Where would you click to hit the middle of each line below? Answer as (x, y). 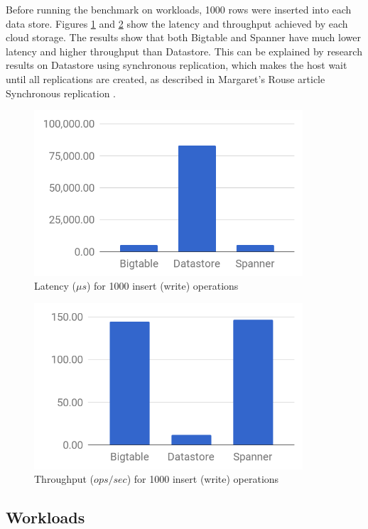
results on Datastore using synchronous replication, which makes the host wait (177, 65)
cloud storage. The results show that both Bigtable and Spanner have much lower (183, 37)
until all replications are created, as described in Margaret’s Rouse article (166, 78)
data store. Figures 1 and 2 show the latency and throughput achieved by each (177, 23)
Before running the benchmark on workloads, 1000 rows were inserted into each (179, 9)
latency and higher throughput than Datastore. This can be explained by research (184, 51)
